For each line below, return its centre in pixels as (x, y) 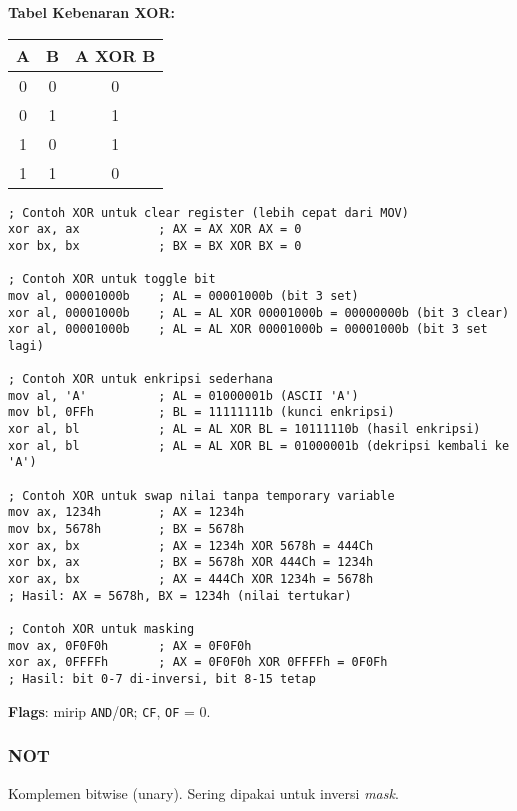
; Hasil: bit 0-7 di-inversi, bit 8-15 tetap (162, 678)
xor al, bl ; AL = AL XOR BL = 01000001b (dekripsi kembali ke (259, 445)
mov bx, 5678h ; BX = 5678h (126, 529)
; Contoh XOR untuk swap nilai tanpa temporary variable (201, 495)
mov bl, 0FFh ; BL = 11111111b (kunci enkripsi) (201, 412)
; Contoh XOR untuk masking (101, 629)
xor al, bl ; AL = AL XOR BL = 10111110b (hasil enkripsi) (244, 429)
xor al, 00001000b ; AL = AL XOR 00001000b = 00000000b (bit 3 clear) (259, 312)
